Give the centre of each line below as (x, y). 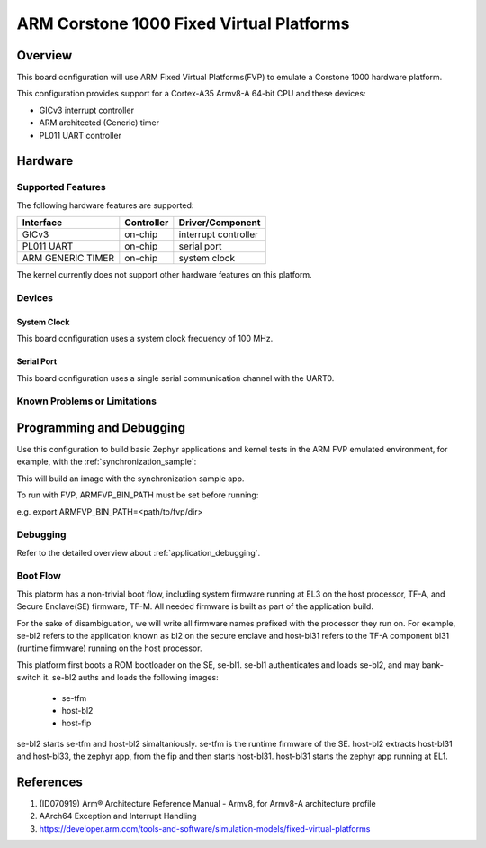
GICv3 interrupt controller (87, 110)
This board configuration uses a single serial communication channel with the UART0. (175, 378)
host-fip (76, 723)
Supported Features (62, 187)
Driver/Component (220, 223)
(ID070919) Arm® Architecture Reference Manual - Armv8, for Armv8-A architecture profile (208, 804)
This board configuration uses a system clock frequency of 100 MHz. (145, 339)
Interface (42, 223)
